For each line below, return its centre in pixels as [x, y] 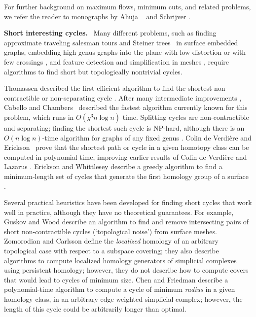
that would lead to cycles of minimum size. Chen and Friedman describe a [116, 279]
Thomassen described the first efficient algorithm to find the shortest [108, 88]
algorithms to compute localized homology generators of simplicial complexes [120, 260]
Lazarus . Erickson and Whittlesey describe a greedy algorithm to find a [113, 166]
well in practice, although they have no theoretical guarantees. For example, [119, 212]
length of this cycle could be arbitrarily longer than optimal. [95, 308]
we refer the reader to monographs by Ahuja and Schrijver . [97, 16]
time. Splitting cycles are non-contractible [186, 117]
